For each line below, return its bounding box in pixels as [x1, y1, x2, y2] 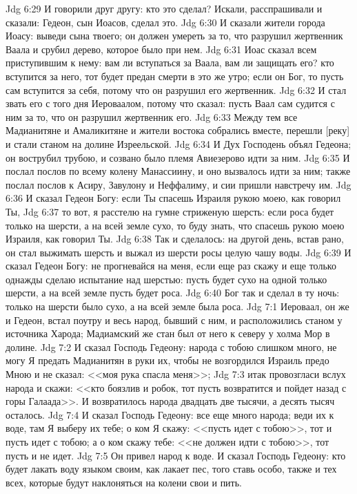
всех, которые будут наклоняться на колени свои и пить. [6, 475, 243, 489]
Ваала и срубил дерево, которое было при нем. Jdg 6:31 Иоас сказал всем [6, 41, 317, 56]
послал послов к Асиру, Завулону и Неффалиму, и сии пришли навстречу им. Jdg [6, 177, 351, 191]
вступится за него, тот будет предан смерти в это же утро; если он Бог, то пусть [6, 68, 344, 83]
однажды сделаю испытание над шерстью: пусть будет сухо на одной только [6, 272, 327, 286]
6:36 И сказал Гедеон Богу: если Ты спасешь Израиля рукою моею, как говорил [6, 191, 341, 205]
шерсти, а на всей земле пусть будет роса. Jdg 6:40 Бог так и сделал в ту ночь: [6, 285, 340, 300]
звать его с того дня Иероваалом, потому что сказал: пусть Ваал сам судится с [6, 96, 335, 111]
